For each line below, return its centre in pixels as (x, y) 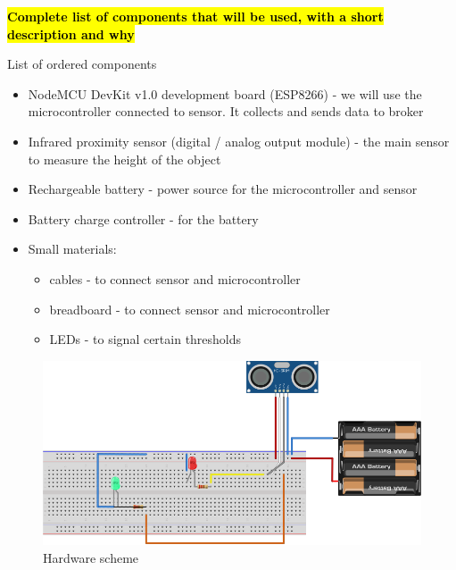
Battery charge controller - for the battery (143, 218)
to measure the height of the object (124, 159)
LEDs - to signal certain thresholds (145, 339)
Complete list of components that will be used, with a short (195, 16)
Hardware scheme (91, 557)
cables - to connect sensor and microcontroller (175, 278)
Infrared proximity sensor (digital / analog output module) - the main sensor (239, 141)
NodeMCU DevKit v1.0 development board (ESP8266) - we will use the (225, 93)
